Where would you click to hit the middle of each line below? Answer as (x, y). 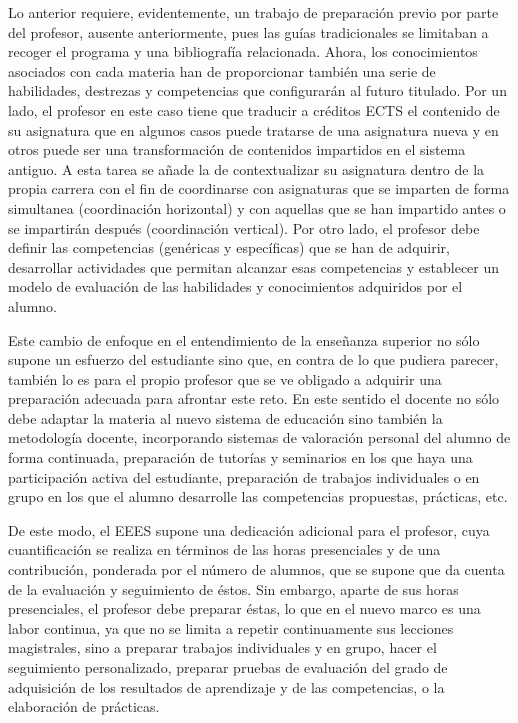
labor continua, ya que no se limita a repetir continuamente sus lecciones (231, 627)
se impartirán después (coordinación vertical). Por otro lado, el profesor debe (244, 227)
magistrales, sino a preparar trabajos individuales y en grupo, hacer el (222, 647)
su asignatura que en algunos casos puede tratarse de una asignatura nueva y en (253, 129)
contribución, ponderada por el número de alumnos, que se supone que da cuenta (256, 569)
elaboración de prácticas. (84, 706)
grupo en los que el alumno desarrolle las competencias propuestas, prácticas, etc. (258, 496)
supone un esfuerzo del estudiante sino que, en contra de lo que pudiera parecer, (253, 359)
